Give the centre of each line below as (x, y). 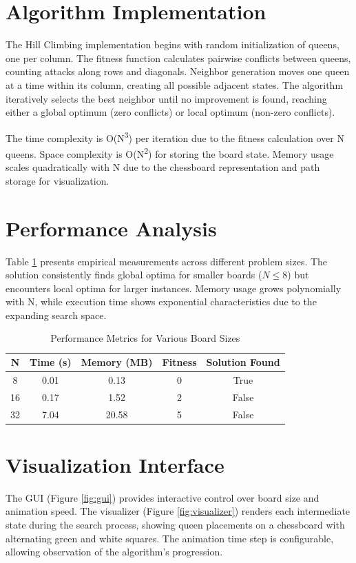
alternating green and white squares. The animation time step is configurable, (170, 538)
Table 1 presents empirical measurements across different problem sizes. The (167, 261)
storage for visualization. (57, 180)
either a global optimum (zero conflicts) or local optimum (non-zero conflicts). (170, 112)
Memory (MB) (117, 362)
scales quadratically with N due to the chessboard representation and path (163, 167)
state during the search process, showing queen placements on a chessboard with (175, 524)
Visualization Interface (115, 464)
